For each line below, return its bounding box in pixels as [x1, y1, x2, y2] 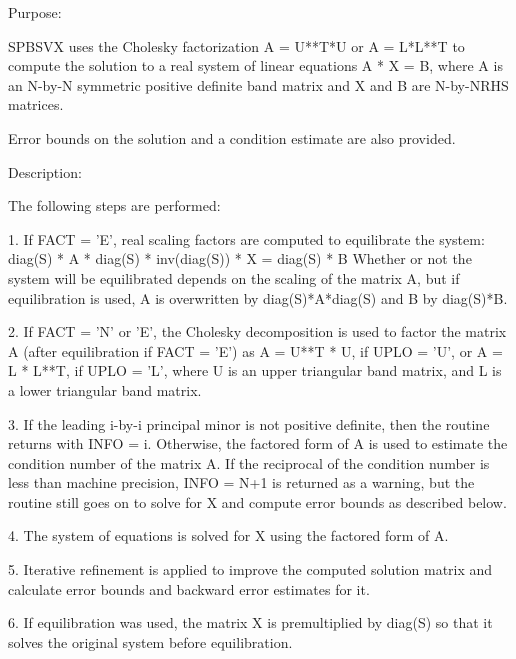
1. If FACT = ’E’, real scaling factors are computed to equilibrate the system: [8, 228, 485, 249]
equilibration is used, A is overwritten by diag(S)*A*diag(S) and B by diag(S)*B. [8, 287, 508, 308]
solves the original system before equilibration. [8, 631, 293, 652]
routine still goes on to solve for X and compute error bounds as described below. [8, 491, 507, 512]
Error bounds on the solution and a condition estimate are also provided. [8, 127, 456, 148]
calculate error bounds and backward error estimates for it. [8, 578, 370, 599]
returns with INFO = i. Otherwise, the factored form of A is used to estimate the [8, 433, 508, 454]
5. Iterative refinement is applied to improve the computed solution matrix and [8, 559, 493, 580]
